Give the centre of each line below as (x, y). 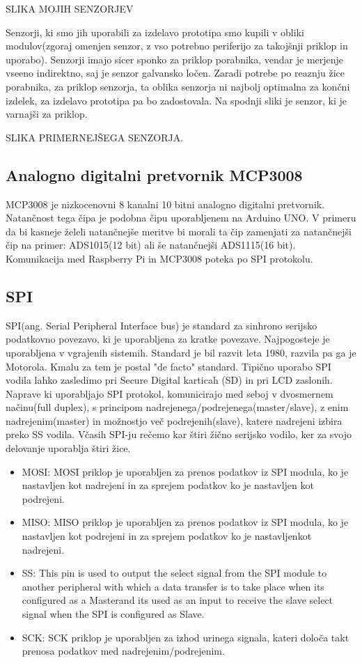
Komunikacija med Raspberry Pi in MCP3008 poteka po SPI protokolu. (159, 258)
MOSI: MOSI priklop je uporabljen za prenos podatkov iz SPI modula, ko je (185, 471)
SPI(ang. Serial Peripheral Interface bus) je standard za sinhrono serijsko (162, 325)
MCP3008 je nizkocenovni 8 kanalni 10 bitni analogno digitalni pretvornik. (165, 204)
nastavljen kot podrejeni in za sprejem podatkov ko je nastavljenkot (167, 536)
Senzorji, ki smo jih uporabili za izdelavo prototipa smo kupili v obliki (155, 32)
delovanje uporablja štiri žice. (68, 448)
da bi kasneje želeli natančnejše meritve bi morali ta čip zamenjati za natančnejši (179, 231)
